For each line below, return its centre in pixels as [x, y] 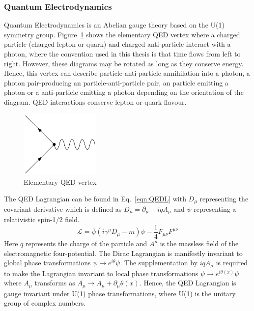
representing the [224, 198]
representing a [215, 209]
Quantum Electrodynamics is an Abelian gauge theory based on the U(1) [114, 25]
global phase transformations [47, 263]
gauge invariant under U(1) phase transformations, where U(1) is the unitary [120, 293]
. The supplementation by [159, 263]
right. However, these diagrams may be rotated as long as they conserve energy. [124, 63]
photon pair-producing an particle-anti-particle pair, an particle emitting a [116, 82]
